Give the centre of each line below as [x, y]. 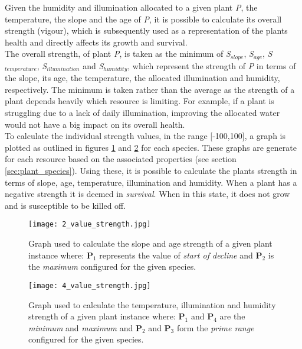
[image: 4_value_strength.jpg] [90, 285]
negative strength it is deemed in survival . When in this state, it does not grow [147, 194]
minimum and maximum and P [85, 327]
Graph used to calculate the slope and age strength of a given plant [150, 243]
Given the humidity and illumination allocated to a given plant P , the [131, 7]
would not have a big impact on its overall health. [95, 124]
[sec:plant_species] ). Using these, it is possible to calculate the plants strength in [151, 171]
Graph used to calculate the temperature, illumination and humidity [152, 304]
